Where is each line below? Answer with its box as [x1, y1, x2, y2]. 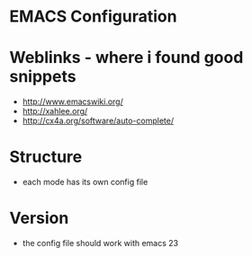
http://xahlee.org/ [22, 106, 88, 117]
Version [9, 208, 69, 228]
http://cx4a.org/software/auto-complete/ [22, 115, 174, 127]
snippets [9, 66, 76, 87]
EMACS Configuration [9, 6, 177, 27]
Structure [9, 146, 83, 167]
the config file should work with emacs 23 [22, 238, 178, 248]
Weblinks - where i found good [9, 48, 244, 68]
